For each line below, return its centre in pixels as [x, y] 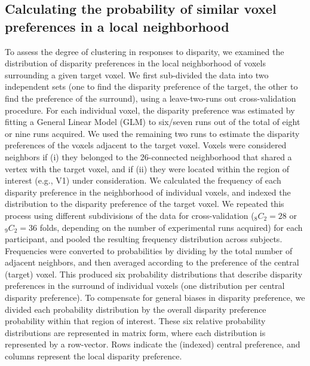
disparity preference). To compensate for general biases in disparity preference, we [155, 298]
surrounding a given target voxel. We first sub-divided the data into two [137, 74]
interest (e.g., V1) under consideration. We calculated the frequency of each [143, 180]
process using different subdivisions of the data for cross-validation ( [130, 215]
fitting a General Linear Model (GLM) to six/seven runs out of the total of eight [153, 122]
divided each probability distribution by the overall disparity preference [136, 309]
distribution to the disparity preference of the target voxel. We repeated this [145, 204]
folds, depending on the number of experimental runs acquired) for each [171, 227]
